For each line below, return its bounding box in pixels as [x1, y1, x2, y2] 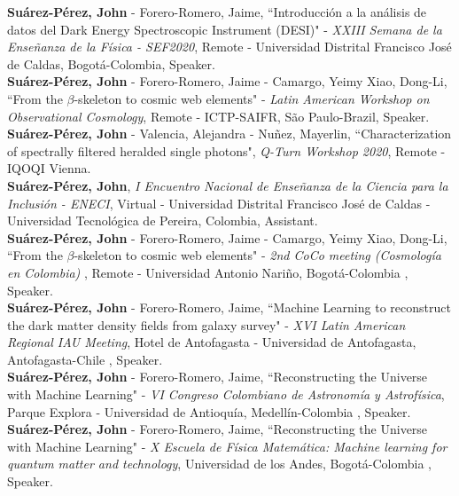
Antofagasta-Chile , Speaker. [7, 350, 163, 368]
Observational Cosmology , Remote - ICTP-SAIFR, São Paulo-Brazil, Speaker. [7, 106, 430, 125]
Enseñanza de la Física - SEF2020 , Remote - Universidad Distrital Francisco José [7, 37, 452, 56]
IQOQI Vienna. [7, 159, 91, 177]
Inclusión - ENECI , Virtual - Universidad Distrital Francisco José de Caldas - [7, 193, 431, 212]
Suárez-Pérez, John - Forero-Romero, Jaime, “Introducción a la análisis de [7, 3, 427, 20]
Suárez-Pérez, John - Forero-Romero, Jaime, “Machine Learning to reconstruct [7, 298, 451, 317]
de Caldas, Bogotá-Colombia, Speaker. [7, 54, 215, 73]
